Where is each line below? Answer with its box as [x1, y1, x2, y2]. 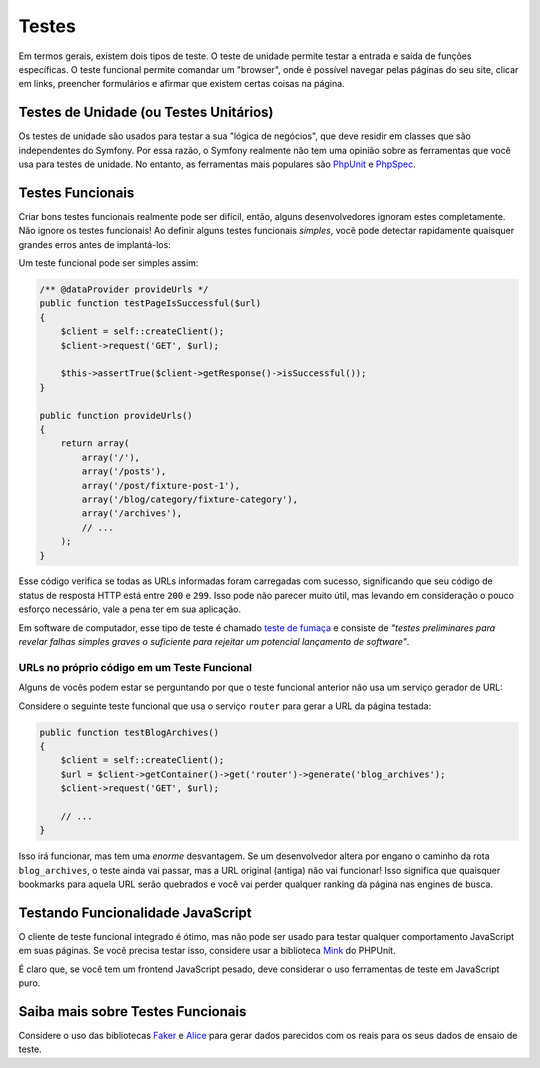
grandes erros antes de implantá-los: [18, 238, 172, 250]
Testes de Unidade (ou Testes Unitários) [18, 104, 274, 121]
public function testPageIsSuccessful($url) [39, 298, 262, 309]
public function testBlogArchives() [39, 726, 220, 738]
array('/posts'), [81, 466, 167, 477]
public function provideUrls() [39, 410, 194, 421]
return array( [60, 438, 130, 449]
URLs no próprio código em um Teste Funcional [18, 660, 252, 674]
